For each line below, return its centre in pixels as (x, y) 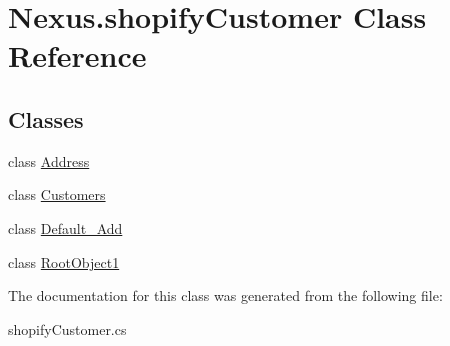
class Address (49, 160)
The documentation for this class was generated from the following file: (225, 295)
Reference (77, 55)
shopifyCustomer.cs (67, 328)
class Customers (57, 194)
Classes (46, 118)
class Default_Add (65, 227)
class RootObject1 (64, 261)
